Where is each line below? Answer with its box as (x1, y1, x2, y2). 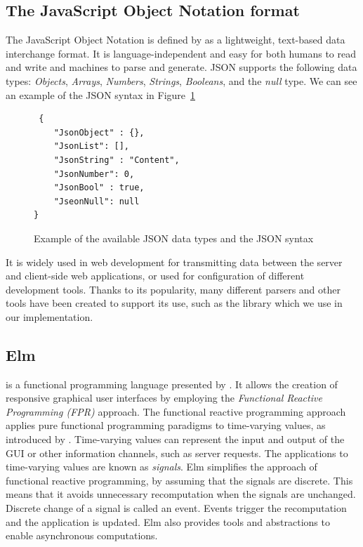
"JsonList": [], (53, 141, 130, 152)
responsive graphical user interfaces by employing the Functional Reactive (6, 390, 322, 405)
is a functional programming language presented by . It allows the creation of (6, 376, 338, 391)
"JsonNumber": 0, (53, 169, 135, 179)
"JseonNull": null (53, 196, 140, 206)
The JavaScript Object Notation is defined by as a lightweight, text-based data (6, 32, 345, 47)
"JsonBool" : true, (53, 183, 145, 193)
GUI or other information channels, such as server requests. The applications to (6, 445, 348, 460)
